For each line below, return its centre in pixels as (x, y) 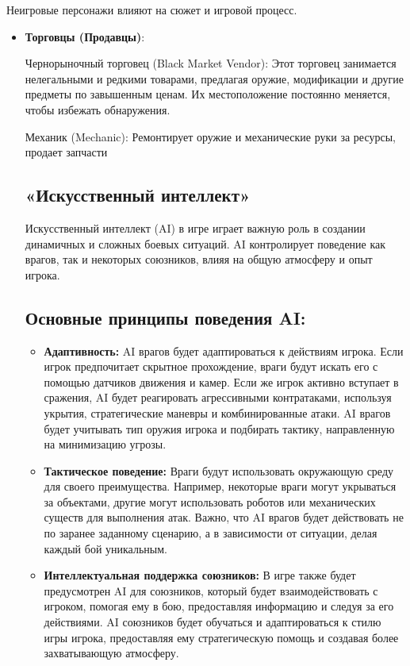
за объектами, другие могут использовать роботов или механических (210, 501)
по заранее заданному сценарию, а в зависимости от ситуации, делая (211, 533)
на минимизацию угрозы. (105, 444)
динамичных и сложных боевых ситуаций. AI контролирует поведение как (205, 243)
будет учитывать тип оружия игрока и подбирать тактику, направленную (219, 428)
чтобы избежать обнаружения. (98, 109)
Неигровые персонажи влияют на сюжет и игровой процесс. (152, 10)
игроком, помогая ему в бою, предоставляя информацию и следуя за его (219, 606)
